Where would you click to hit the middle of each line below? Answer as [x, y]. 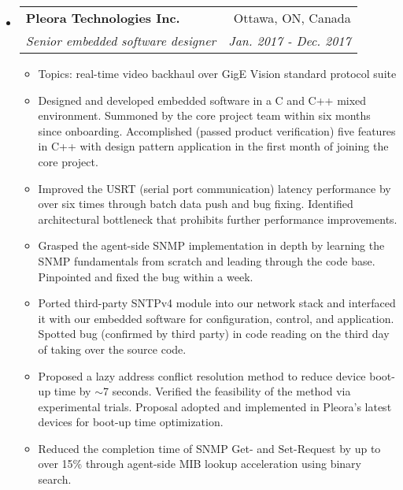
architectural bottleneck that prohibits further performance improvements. [218, 219]
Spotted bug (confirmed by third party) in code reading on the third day [214, 334]
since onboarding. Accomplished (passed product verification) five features [217, 130]
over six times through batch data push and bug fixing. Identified [196, 204]
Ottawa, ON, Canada [292, 18]
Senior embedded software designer [121, 41]
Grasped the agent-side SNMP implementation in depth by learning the [211, 245]
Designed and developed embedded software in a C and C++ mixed [202, 100]
